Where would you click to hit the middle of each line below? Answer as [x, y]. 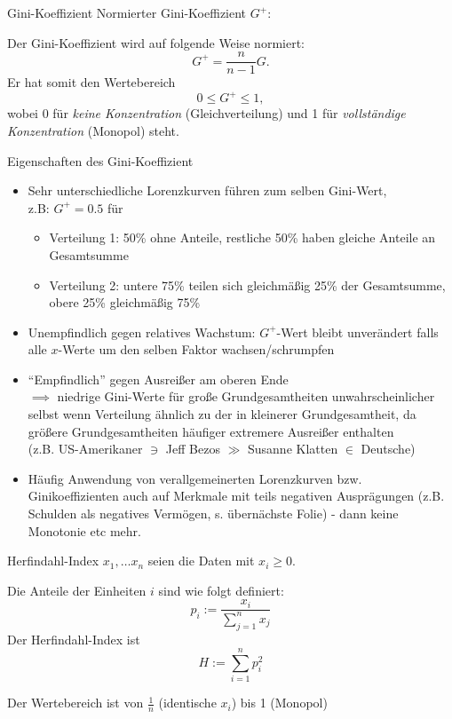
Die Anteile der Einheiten [77, 590]
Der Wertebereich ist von [75, 703]
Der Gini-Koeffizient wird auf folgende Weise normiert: [156, 42]
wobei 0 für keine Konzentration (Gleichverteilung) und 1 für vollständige [206, 113]
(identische [187, 703]
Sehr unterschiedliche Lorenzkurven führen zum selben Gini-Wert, [207, 190]
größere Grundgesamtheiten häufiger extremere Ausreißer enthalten [211, 431]
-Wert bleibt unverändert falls [357, 332]
